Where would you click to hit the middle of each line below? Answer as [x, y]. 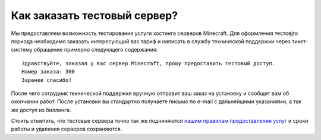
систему [22, 50]
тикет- [300, 41]
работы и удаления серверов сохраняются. [67, 129]
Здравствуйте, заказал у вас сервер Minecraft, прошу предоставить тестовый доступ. [149, 63]
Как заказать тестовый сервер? [95, 15]
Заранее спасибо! [47, 80]
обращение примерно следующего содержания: [96, 50]
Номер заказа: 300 [48, 72]
